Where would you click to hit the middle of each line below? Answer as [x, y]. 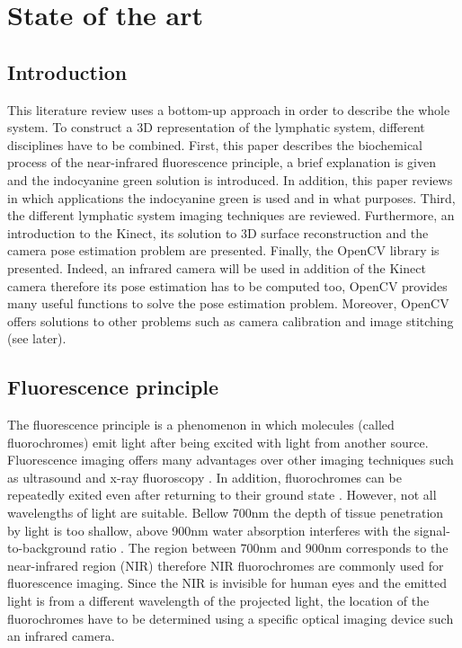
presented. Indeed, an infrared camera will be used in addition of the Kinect [217, 267]
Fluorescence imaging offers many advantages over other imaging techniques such [231, 460]
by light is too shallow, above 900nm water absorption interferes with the [209, 530]
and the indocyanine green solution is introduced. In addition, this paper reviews [230, 179]
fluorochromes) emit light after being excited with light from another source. [218, 442]
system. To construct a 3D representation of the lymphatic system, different [216, 127]
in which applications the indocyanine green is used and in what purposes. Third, [231, 197]
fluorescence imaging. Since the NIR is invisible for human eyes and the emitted [227, 583]
